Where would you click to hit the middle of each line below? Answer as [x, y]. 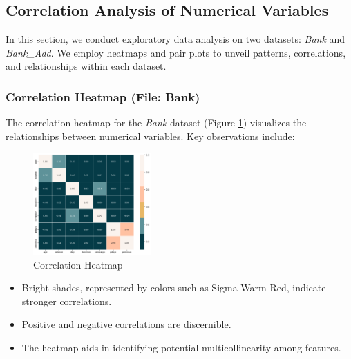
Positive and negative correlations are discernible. [126, 324]
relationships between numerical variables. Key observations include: [150, 136]
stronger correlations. [67, 301]
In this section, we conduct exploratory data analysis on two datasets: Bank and [175, 39]
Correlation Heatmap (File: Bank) [103, 96]
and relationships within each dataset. [86, 66]
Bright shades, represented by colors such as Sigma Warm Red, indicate [174, 288]
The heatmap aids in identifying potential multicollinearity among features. [181, 347]
